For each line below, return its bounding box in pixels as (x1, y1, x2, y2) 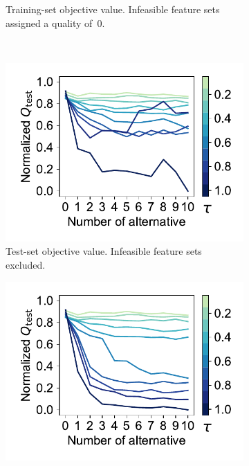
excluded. (6, 257, 46, 271)
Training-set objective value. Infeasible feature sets (6, 2, 220, 16)
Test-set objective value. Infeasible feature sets (6, 244, 202, 258)
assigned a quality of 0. (6, 15, 105, 30)
